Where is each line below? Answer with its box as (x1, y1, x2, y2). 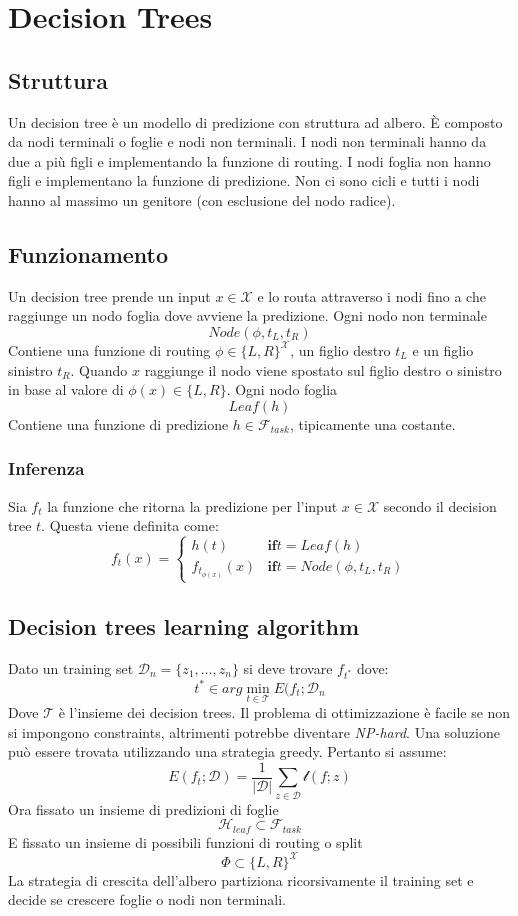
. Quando (70, 359, 128, 380)
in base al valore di (8, 379, 124, 400)
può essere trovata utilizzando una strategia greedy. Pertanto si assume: (8, 741, 447, 762)
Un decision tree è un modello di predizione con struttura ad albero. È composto (8, 111, 503, 132)
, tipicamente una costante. (289, 413, 456, 434)
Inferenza (8, 456, 85, 481)
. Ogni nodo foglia (226, 379, 338, 400)
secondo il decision (383, 495, 497, 516)
